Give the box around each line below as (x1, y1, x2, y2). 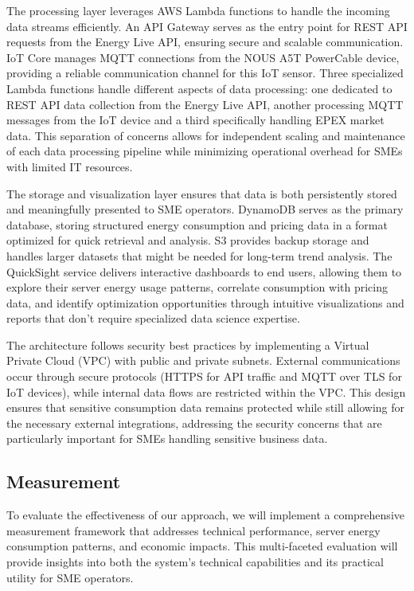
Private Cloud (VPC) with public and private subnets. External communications (6, 352, 400, 369)
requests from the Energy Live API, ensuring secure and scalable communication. (6, 33, 404, 50)
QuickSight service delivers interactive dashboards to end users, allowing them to (6, 263, 402, 280)
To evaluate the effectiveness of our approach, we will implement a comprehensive (6, 507, 404, 523)
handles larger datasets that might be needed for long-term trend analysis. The (6, 247, 393, 264)
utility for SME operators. (6, 569, 134, 585)
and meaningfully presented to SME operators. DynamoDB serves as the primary (6, 201, 404, 217)
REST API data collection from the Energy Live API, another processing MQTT (6, 96, 404, 112)
